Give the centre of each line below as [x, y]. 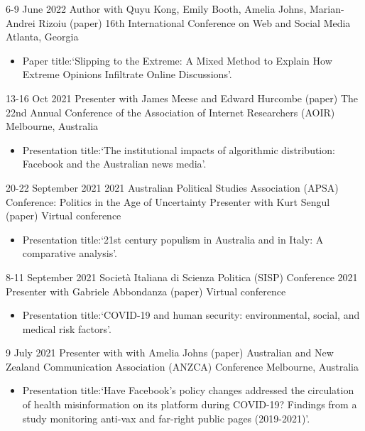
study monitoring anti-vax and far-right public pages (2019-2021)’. [166, 418]
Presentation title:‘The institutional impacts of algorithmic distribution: [179, 149]
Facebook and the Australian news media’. [114, 164]
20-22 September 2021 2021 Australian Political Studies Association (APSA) [172, 187]
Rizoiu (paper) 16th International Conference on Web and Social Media [195, 22]
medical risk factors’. [67, 328]
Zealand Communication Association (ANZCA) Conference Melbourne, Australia [182, 366]
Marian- [327, 9]
